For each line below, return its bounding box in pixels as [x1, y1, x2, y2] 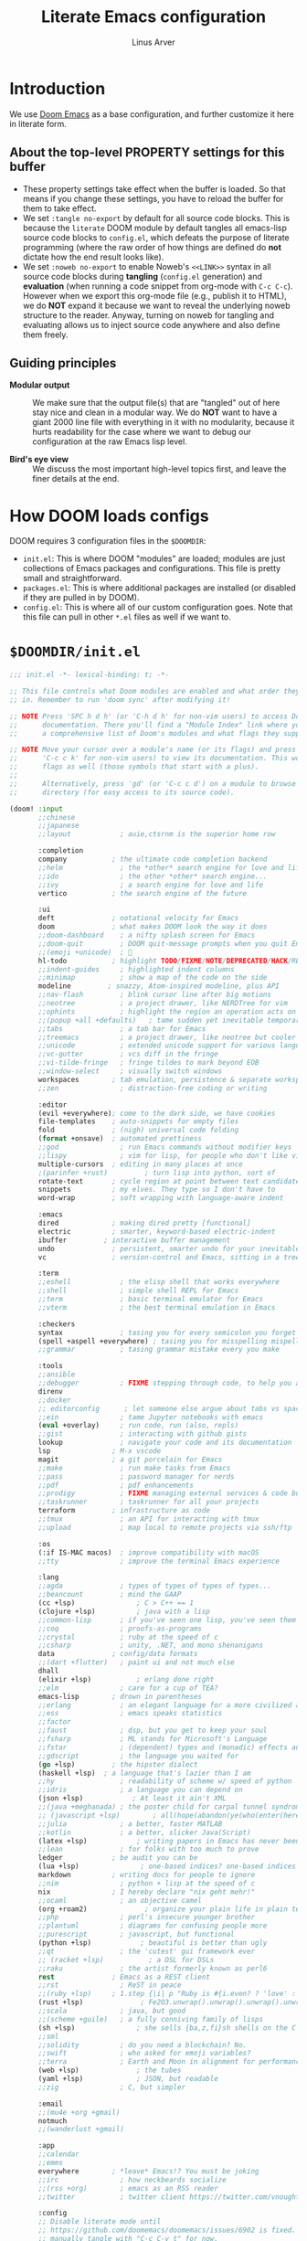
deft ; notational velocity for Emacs [37, 914, 239, 923]
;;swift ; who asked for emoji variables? [37, 2049, 251, 2058]
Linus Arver [132, 37, 175, 48]
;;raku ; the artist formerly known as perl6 [37, 1963, 268, 1973]
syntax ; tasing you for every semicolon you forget [37, 1328, 297, 1337]
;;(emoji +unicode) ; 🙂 [37, 948, 132, 957]
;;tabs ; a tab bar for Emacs [37, 1024, 206, 1034]
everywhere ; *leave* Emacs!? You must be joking [37, 2166, 259, 2176]
